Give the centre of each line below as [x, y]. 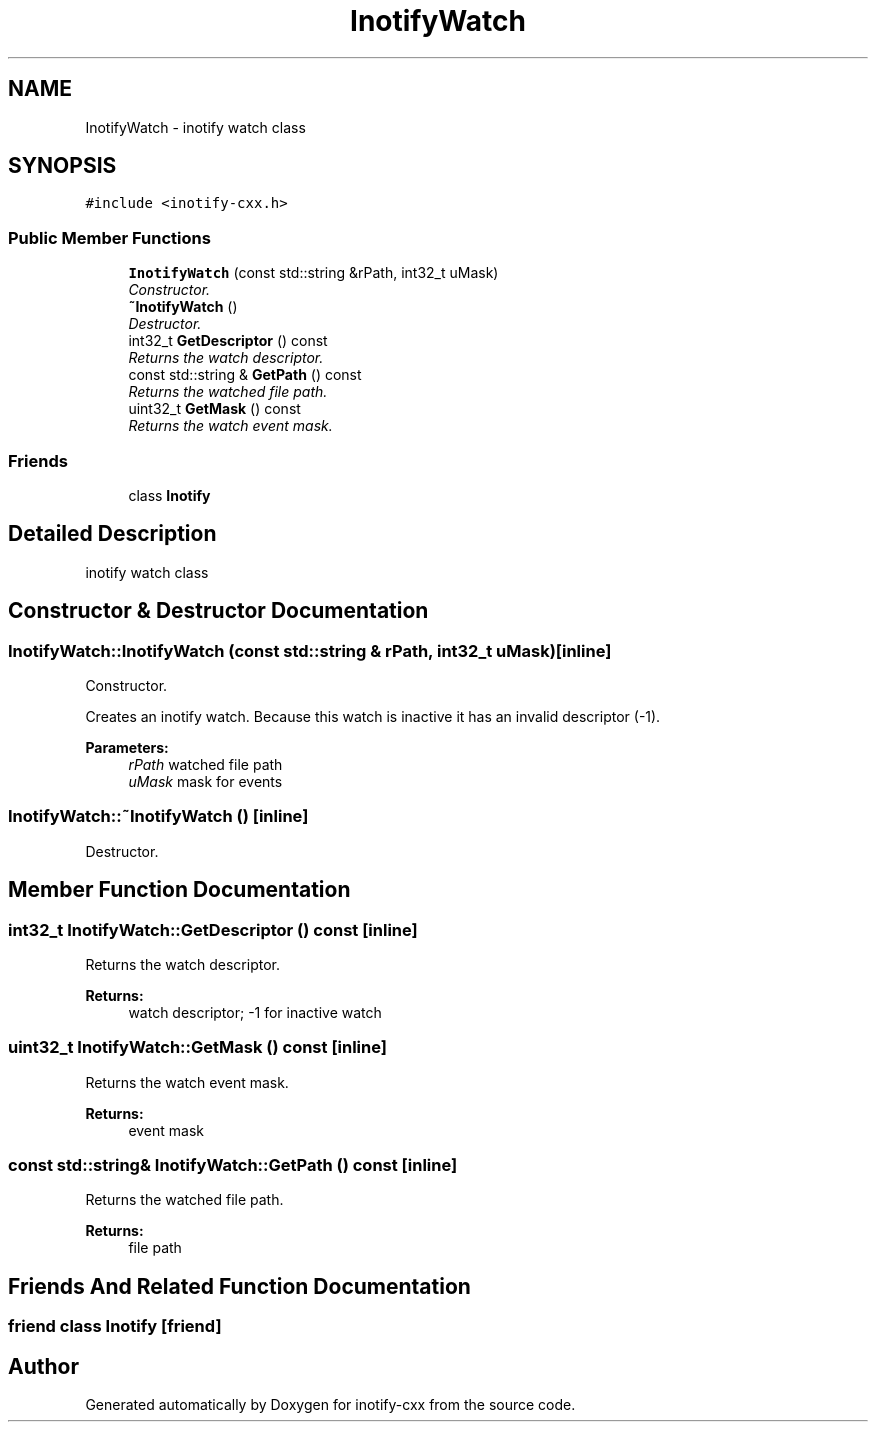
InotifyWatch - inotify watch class [195, 127]
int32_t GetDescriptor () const [228, 341]
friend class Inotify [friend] [115, 1326]
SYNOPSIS [62, 166]
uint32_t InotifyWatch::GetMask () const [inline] [197, 1047]
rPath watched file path [205, 764]
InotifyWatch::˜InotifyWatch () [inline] [158, 816]
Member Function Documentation [179, 890]
